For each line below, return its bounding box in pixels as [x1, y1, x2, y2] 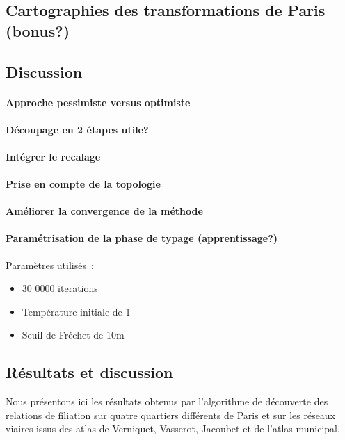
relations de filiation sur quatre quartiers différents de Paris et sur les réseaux [6, 407, 336, 422]
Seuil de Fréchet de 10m [22, 327, 125, 342]
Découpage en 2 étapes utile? [6, 122, 149, 136]
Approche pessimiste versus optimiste [6, 95, 191, 109]
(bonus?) [6, 19, 70, 41]
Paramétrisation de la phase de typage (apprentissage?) [6, 231, 278, 245]
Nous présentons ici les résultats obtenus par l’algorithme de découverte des [6, 394, 328, 409]
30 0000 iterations [22, 281, 98, 295]
